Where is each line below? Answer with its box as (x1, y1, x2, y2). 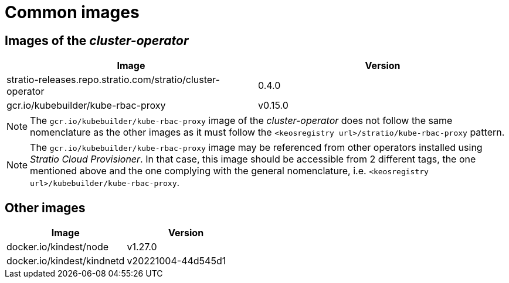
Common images (5, 2, 140, 22)
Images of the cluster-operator (5, 33, 189, 48)
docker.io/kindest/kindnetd (6, 255, 125, 267)
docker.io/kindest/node (6, 241, 108, 253)
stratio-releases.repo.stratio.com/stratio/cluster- (6, 74, 220, 86)
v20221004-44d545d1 (127, 255, 226, 267)
